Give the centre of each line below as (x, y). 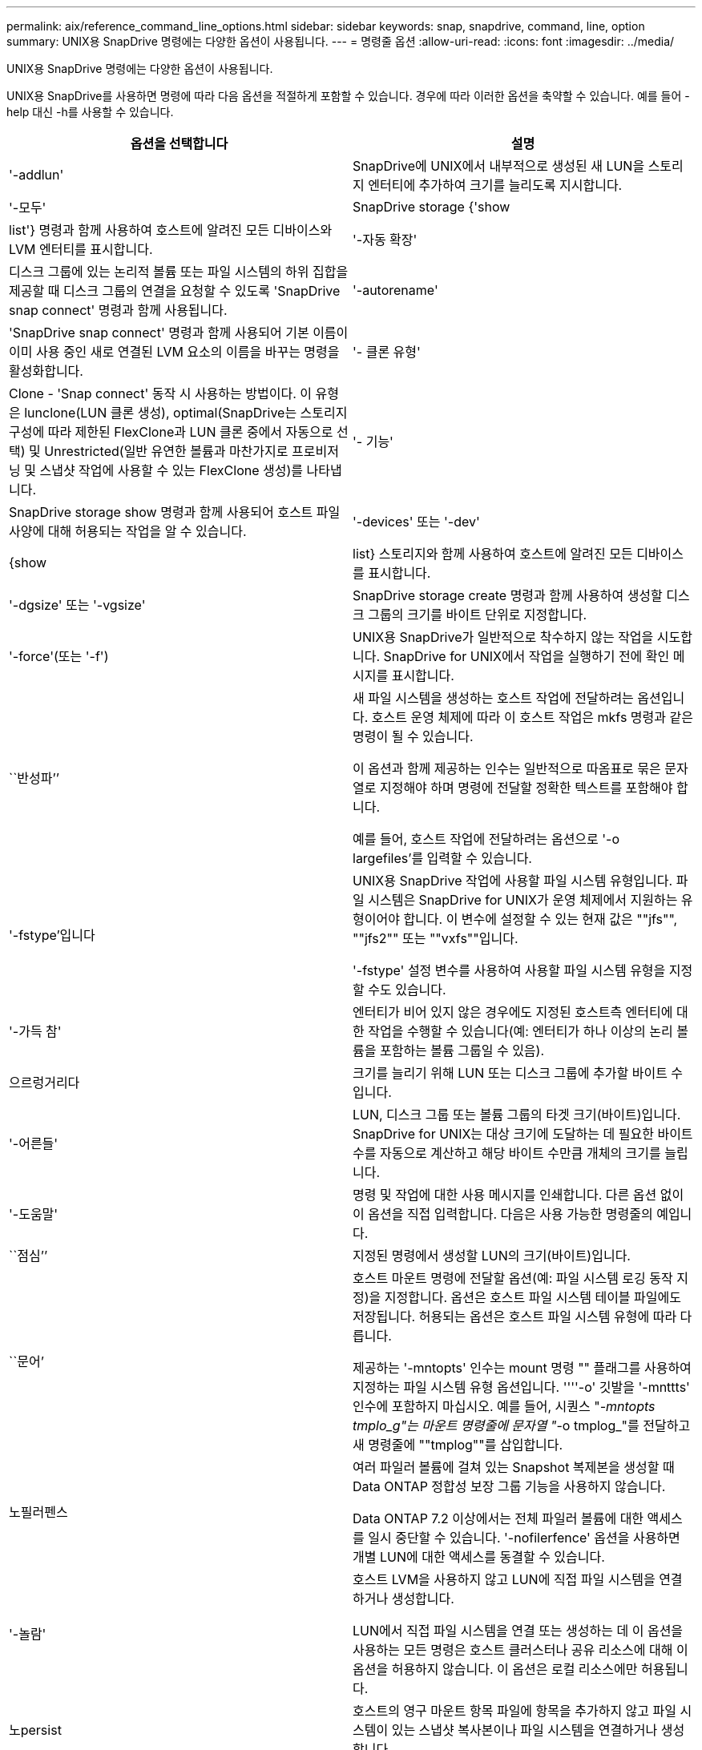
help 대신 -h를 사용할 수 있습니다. (90, 112)
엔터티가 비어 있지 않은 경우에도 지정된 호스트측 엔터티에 (513, 1012)
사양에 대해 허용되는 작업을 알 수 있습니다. (128, 531)
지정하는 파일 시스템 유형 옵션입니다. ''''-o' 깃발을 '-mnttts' (521, 1387)
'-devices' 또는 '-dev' (416, 522)
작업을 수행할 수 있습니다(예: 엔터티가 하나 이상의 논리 (520, 1031)
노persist (35, 1730)
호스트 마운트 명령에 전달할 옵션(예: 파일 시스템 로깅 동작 (513, 1278)
